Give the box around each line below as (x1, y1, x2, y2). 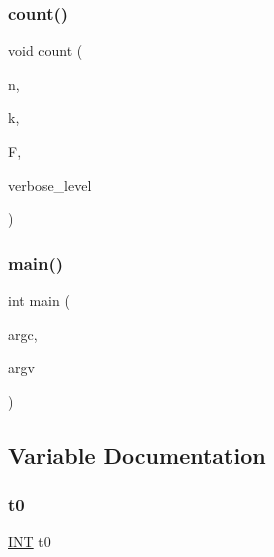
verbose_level (8, 174, 92, 195)
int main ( (8, 290, 70, 310)
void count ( (8, 40, 83, 61)
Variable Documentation (8, 439, 266, 470)
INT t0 (8, 531, 51, 552)
